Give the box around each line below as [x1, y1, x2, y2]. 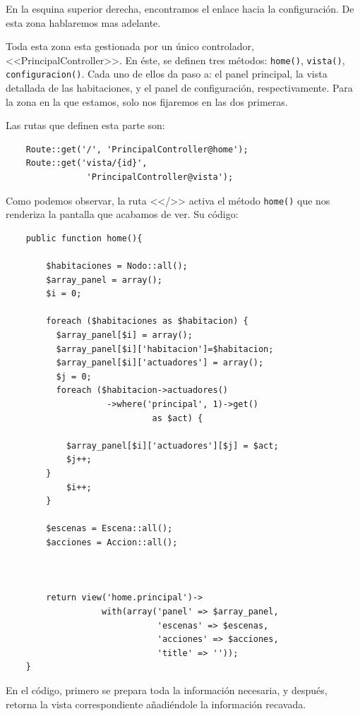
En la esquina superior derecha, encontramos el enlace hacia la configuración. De [6, 1, 354, 16]
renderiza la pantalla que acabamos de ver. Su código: [6, 207, 239, 222]
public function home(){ [25, 233, 143, 243]
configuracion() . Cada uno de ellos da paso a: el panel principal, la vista [6, 66, 328, 81]
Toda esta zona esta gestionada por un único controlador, [6, 39, 254, 54]
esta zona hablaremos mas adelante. [6, 15, 161, 30]
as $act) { [152, 413, 203, 423]
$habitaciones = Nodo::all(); [46, 261, 188, 272]
